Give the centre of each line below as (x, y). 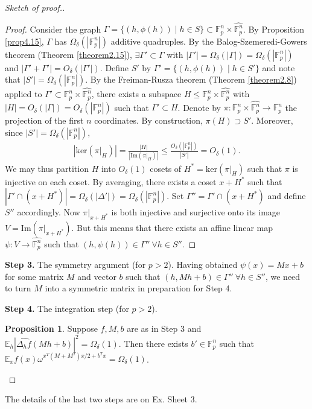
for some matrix (34, 276)
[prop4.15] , (24, 41)
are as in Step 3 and (164, 328)
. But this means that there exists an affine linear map (172, 227)
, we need (283, 276)
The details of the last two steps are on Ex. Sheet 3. (101, 399)
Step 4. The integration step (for (67, 308)
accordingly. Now (49, 212)
